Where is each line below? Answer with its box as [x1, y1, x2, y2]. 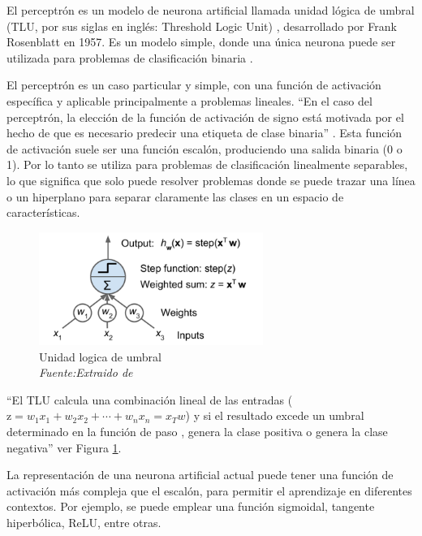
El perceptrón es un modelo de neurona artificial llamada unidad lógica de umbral [6, 2, 415, 18]
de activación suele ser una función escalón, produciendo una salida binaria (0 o [6, 140, 403, 157]
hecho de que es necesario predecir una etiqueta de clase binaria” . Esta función [6, 124, 403, 141]
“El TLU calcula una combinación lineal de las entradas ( [6, 391, 293, 408]
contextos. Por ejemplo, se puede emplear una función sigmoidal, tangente [6, 498, 375, 515]
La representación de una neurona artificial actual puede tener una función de [6, 466, 394, 483]
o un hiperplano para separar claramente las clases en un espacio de [6, 188, 344, 205]
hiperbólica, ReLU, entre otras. [6, 513, 161, 530]
